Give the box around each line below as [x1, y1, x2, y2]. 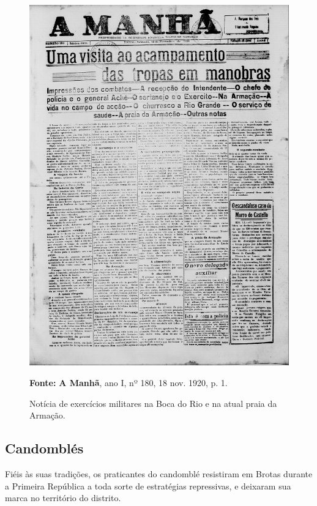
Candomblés [5, 439, 84, 458]
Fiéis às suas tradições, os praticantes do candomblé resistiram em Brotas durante [5, 467, 313, 480]
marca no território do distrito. [5, 491, 121, 504]
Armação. [29, 409, 65, 422]
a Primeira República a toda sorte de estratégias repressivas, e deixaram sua [5, 479, 291, 492]
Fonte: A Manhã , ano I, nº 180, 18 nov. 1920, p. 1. [29, 376, 228, 389]
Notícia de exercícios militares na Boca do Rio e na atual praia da [29, 396, 277, 409]
